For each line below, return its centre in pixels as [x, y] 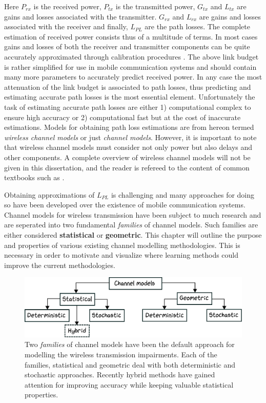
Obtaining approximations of [49, 194]
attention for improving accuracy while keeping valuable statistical [129, 384]
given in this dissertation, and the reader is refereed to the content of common [127, 167]
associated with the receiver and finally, [66, 26]
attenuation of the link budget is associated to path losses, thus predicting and [128, 87]
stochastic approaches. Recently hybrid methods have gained [120, 375]
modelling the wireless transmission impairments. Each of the [121, 354]
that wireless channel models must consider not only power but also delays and [128, 147]
